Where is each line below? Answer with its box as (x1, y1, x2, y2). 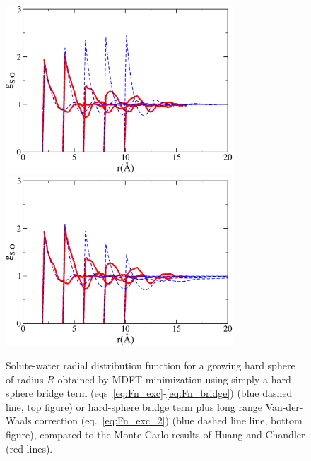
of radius (6, 371, 44, 386)
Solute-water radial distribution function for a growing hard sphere (6, 358, 295, 373)
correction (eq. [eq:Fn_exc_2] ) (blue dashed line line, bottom (35, 413, 303, 428)
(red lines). (6, 441, 53, 455)
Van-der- (265, 399, 303, 414)
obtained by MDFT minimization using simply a (57, 371, 269, 386)
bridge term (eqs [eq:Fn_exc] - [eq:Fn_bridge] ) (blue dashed (36, 385, 293, 400)
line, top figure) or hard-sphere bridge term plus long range (6, 399, 262, 414)
